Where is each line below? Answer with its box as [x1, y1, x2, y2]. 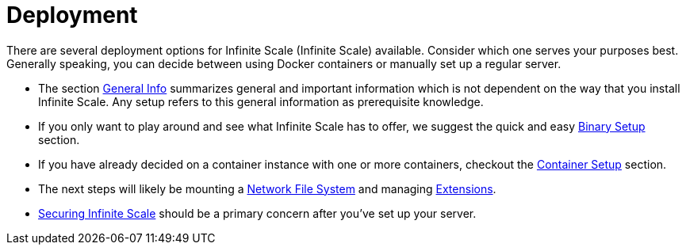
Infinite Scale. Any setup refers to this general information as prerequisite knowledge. [38, 94, 484, 108]
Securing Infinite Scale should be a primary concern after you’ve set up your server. [38, 206, 477, 220]
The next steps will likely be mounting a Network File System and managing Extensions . [38, 181, 496, 196]
